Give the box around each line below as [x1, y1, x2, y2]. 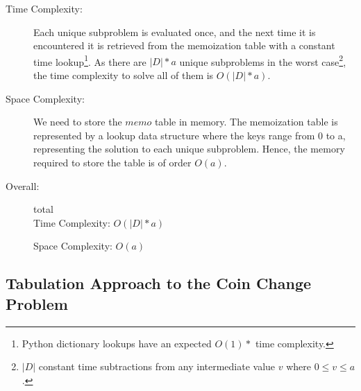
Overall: [6, 178, 40, 193]
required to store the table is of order [33, 155, 192, 169]
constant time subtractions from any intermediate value [38, 359, 276, 374]
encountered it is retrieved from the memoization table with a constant [33, 38, 335, 53]
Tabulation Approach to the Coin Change [6, 272, 312, 294]
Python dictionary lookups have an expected [22, 336, 212, 350]
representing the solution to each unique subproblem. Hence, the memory [33, 141, 345, 156]
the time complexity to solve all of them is [33, 68, 214, 82]
